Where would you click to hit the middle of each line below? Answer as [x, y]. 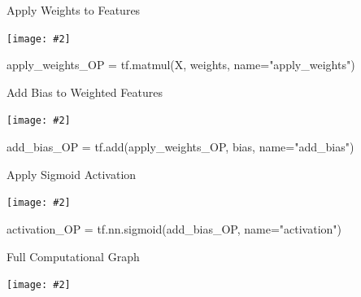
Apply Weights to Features [74, 10]
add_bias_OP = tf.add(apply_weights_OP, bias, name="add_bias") [180, 147]
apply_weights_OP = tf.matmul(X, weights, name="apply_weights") [181, 65]
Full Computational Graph [73, 256]
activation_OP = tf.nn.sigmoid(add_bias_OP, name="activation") [174, 228]
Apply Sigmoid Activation [72, 174]
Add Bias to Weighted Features [85, 92]
